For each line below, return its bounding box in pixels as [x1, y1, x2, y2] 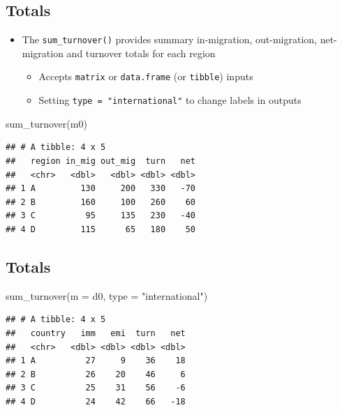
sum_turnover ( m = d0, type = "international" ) [6, 288, 208, 303]
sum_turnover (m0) [6, 116, 87, 130]
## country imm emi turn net [6, 328, 186, 338]
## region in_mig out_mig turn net [6, 155, 196, 166]
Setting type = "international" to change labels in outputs [38, 93, 302, 107]
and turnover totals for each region [66, 45, 216, 60]
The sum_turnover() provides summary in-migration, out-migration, [22, 32, 317, 47]
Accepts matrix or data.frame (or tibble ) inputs [38, 69, 253, 84]
